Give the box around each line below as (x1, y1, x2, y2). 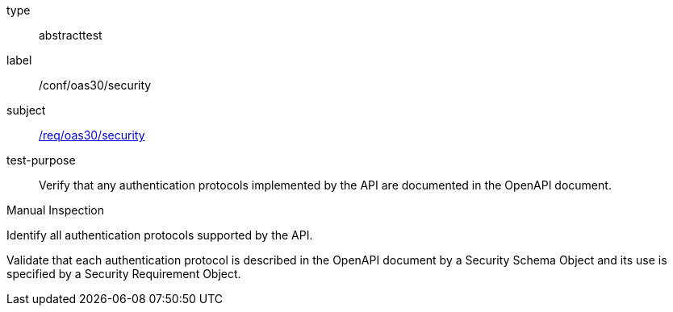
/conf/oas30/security (39, 78, 152, 92)
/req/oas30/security (39, 128, 145, 142)
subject (6, 103, 46, 117)
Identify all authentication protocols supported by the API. (6, 228, 313, 242)
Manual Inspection (6, 203, 105, 217)
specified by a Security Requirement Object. (6, 267, 241, 281)
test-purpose (6, 153, 76, 167)
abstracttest (39, 28, 102, 42)
